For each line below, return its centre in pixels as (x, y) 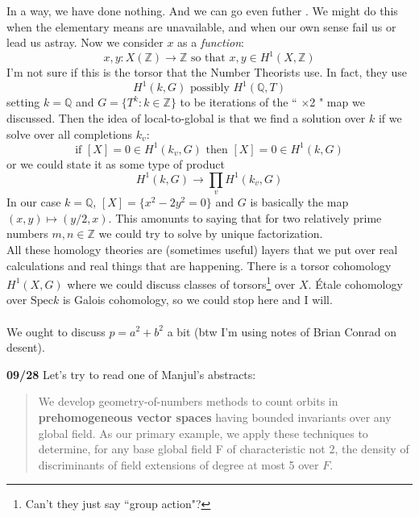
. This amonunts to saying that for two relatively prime (245, 217)
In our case (34, 202)
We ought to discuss (56, 331)
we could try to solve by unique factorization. (211, 233)
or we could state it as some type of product (116, 163)
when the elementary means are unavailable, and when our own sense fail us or (201, 26)
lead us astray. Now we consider (85, 42)
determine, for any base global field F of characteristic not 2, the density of (224, 449)
